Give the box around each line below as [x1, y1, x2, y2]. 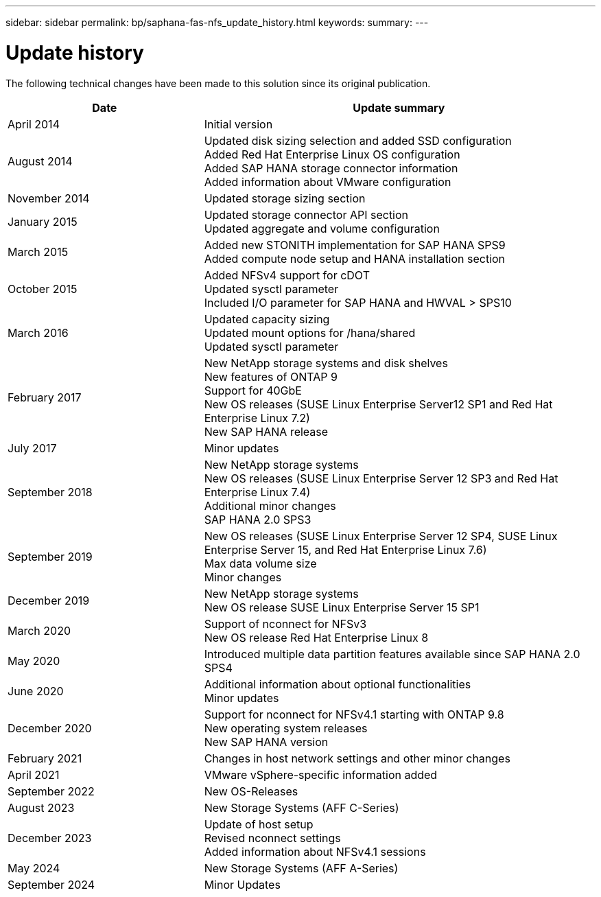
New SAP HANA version [204, 734, 329, 749]
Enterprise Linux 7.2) [204, 410, 310, 425]
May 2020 [8, 653, 60, 668]
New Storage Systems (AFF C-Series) [204, 800, 399, 815]
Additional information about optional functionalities [204, 677, 471, 691]
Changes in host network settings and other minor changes [204, 751, 510, 765]
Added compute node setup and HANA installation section [204, 251, 506, 266]
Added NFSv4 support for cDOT [204, 268, 370, 282]
